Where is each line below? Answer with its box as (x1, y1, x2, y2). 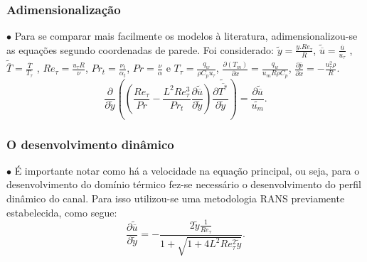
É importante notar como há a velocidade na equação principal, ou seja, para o (14, 163, 360, 178)
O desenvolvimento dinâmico (6, 135, 174, 153)
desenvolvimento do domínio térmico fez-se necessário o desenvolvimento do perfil (6, 177, 361, 192)
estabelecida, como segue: (6, 204, 117, 219)
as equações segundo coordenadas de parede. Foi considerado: (6, 42, 274, 57)
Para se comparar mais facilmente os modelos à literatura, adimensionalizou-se (14, 28, 358, 43)
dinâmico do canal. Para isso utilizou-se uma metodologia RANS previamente (6, 191, 345, 205)
